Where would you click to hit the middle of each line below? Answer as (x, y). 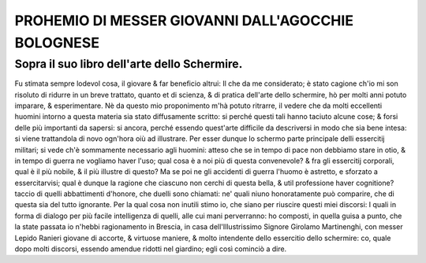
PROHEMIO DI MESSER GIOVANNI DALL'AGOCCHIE (184, 20)
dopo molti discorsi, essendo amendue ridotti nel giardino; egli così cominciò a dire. (151, 249)
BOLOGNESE (57, 43)
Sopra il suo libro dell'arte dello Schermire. (129, 64)
